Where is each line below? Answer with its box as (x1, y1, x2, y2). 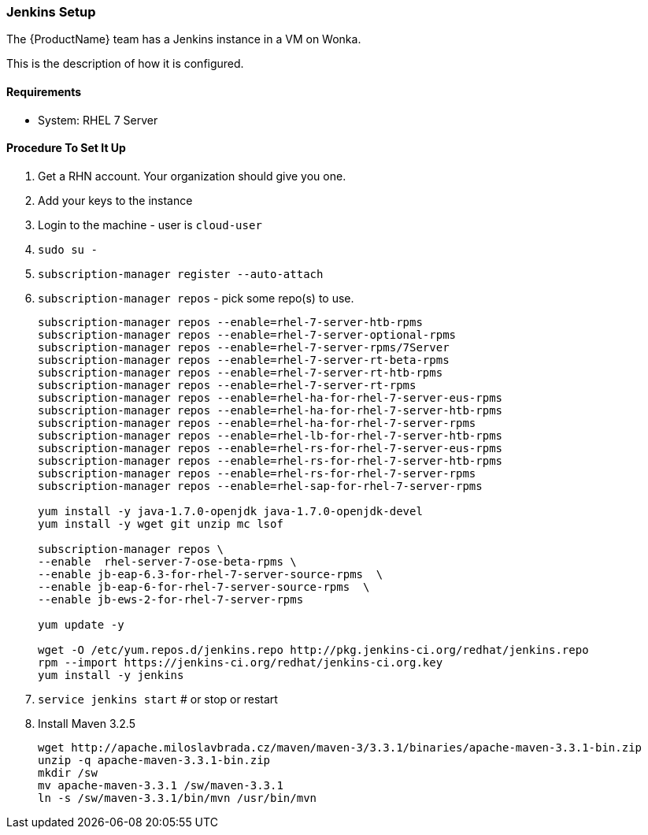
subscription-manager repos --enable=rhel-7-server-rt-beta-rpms (38, 353, 450, 366)
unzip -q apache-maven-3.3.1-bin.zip (38, 753, 271, 766)
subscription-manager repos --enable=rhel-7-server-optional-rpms (38, 328, 457, 341)
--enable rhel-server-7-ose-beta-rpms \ (38, 555, 297, 568)
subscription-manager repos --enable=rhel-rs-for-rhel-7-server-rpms (38, 466, 476, 480)
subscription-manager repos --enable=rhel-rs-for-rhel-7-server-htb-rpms (38, 454, 503, 467)
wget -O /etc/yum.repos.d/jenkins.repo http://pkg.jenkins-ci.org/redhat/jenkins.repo (38, 643, 589, 656)
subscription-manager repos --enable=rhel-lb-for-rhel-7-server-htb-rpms (38, 429, 503, 442)
